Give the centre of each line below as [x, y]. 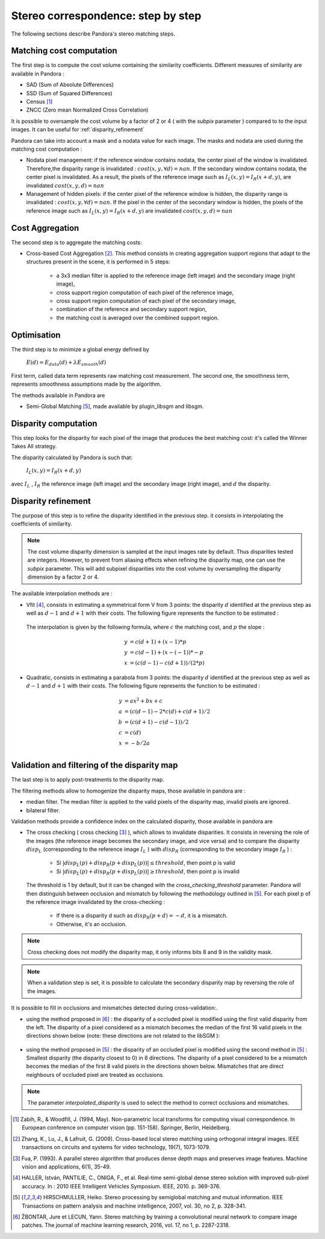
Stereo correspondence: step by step [106, 16]
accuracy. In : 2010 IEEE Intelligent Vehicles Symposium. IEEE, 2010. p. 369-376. [121, 1186]
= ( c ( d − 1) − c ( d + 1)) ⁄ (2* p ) [167, 663]
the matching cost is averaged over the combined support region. [138, 318]
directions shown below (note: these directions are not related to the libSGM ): [123, 1036]
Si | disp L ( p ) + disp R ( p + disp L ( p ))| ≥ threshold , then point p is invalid [148, 872]
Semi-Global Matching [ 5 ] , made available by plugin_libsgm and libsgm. [115, 406]
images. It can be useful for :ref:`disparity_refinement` [78, 130]
